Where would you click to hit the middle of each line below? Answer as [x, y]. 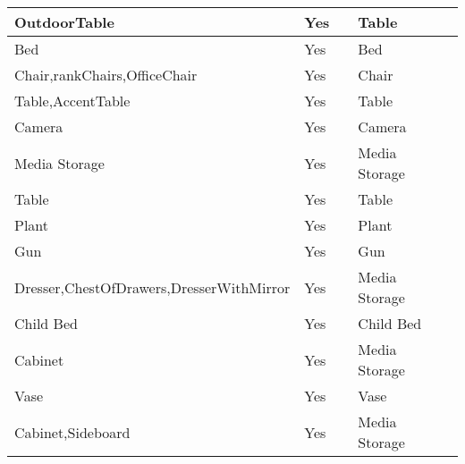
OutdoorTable [64, 22]
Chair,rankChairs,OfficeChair [106, 75]
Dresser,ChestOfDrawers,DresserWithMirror [152, 287]
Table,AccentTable [72, 101]
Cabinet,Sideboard [72, 432]
